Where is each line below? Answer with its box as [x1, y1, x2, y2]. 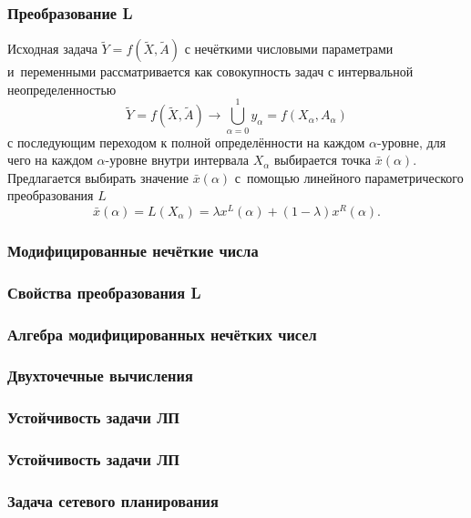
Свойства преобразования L [7, 280, 201, 303]
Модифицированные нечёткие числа [7, 239, 259, 261]
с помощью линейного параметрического [234, 168, 464, 187]
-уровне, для [376, 132, 446, 151]
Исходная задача [7, 39, 97, 58]
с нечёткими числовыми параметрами [184, 39, 394, 58]
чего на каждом [7, 150, 93, 169]
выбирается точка [273, 150, 372, 169]
